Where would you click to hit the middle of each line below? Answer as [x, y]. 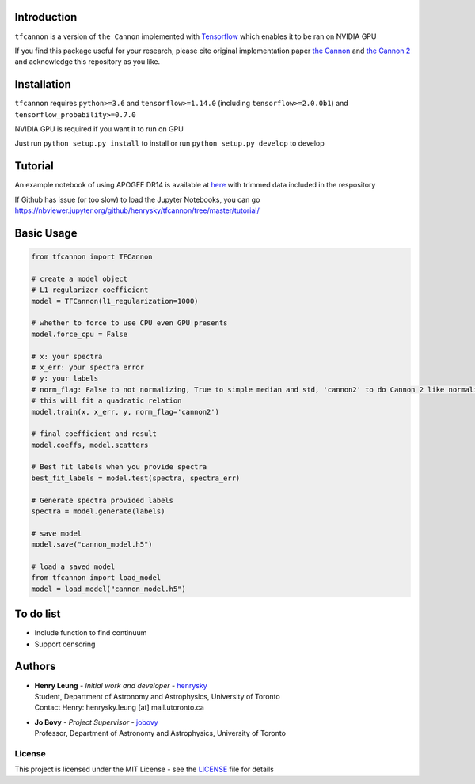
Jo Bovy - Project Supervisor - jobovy [96, 722]
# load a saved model [73, 567]
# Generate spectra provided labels [103, 500]
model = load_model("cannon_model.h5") [108, 589]
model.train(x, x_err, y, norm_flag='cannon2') [125, 412]
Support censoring [65, 644]
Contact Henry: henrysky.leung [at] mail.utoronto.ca [120, 707]
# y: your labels [65, 379]
